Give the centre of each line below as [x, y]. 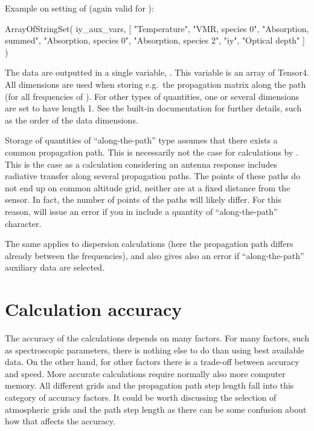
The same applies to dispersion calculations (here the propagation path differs [149, 244]
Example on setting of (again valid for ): [79, 8]
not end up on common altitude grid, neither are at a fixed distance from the [148, 187]
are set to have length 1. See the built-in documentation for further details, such [153, 108]
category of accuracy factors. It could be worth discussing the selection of [141, 397]
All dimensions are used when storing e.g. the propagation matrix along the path [155, 84]
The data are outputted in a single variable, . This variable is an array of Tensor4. [157, 72]
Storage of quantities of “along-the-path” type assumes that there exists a [141, 140]
